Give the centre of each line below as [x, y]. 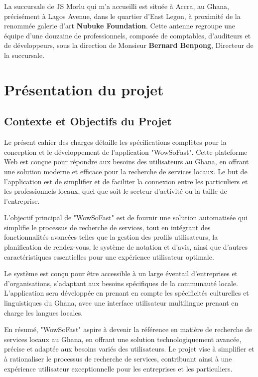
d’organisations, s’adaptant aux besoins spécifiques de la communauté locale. [121, 283]
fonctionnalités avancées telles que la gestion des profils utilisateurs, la [111, 237]
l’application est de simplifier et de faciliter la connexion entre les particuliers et [126, 181]
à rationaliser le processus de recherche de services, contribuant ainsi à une [118, 359]
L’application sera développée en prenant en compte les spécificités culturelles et [127, 293]
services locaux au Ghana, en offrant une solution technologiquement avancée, [123, 339]
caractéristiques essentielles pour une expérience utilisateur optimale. [109, 256]
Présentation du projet [84, 89]
